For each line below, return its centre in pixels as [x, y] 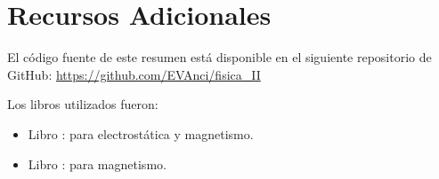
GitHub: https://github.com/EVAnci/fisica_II [134, 74]
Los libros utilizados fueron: [83, 104]
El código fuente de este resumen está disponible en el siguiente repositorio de [219, 57]
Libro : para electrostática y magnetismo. [141, 133]
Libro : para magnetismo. [97, 163]
